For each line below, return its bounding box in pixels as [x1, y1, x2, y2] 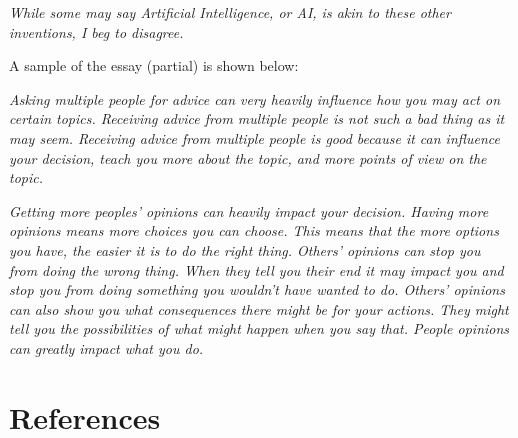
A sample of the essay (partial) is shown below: [9, 55, 299, 76]
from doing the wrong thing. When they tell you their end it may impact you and [9, 259, 504, 280]
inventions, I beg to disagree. [9, 21, 184, 42]
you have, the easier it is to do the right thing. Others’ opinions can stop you [9, 239, 481, 260]
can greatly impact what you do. [9, 337, 204, 358]
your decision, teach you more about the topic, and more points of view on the [9, 147, 487, 168]
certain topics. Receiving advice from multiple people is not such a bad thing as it [9, 108, 505, 129]
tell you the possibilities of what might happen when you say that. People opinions [9, 318, 510, 339]
